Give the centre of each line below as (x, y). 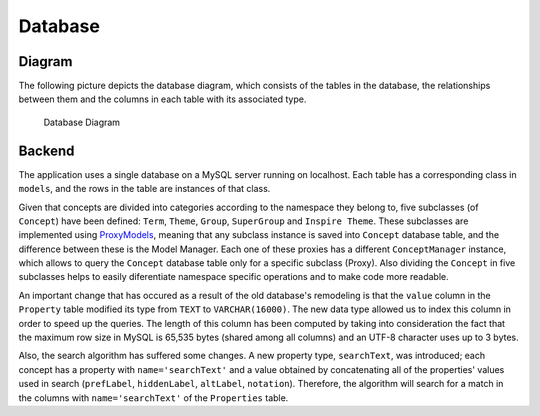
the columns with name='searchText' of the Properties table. (153, 397)
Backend (46, 150)
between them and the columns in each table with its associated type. (162, 99)
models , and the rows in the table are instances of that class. (144, 189)
